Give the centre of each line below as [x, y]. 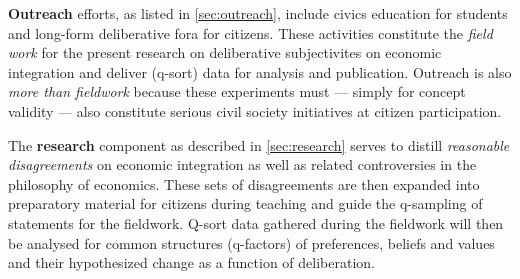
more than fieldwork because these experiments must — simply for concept [237, 91]
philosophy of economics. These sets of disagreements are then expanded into [244, 183]
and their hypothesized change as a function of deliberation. [191, 262]
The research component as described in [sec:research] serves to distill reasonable [259, 144]
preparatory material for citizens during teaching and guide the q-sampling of [245, 203]
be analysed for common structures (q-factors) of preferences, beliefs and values [251, 242]
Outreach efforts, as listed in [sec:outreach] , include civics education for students [258, 13]
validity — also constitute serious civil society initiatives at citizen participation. [255, 110]
